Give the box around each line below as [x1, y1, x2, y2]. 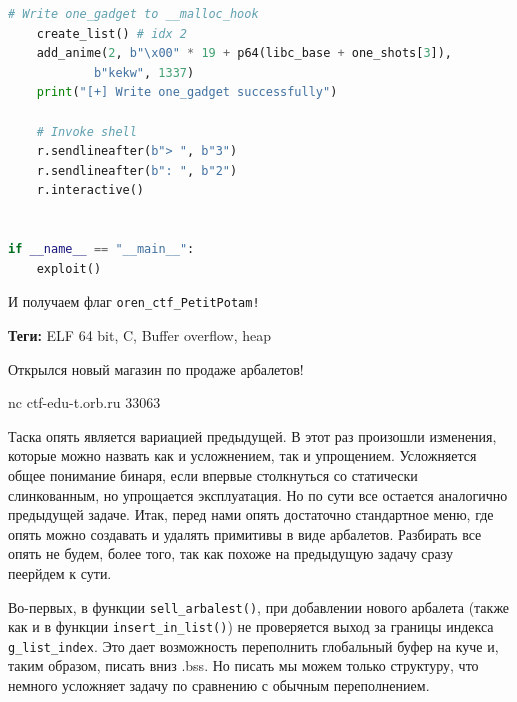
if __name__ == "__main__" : [8, 242, 195, 257]
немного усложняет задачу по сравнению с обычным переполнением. [8, 675, 430, 696]
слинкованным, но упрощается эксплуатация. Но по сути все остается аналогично [8, 484, 508, 505]
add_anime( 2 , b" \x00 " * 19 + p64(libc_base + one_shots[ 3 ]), [36, 46, 453, 61]
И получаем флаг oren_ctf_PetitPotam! [8, 291, 260, 312]
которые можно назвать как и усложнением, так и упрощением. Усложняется [8, 445, 477, 466]
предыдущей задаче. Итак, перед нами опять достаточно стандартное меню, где [8, 504, 494, 525]
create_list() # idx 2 [36, 26, 187, 41]
